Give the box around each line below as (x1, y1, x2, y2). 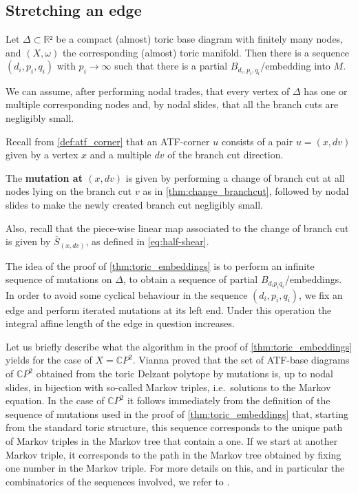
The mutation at (6, 170, 83, 185)
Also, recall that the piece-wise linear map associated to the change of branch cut (6, 220, 349, 235)
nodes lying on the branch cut (6, 184, 132, 198)
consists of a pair (221, 134, 293, 148)
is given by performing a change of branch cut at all (125, 170, 345, 185)
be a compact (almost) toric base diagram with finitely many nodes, (56, 32, 344, 46)
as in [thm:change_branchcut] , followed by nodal (143, 184, 349, 198)
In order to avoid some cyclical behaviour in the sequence (6, 287, 248, 302)
